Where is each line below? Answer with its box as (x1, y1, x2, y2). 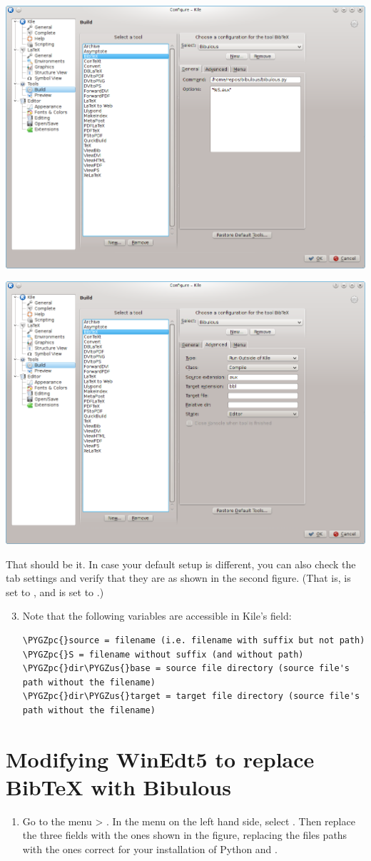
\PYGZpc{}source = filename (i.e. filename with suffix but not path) (22, 635, 365, 645)
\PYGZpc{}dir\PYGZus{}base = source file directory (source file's (22, 663, 350, 674)
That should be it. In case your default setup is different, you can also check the (6, 556, 356, 571)
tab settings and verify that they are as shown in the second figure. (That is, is (6, 570, 351, 585)
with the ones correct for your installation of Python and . (22, 842, 278, 857)
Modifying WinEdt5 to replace (6, 744, 315, 773)
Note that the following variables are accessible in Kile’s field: (22, 608, 292, 623)
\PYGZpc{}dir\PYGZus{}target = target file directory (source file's (22, 691, 360, 702)
